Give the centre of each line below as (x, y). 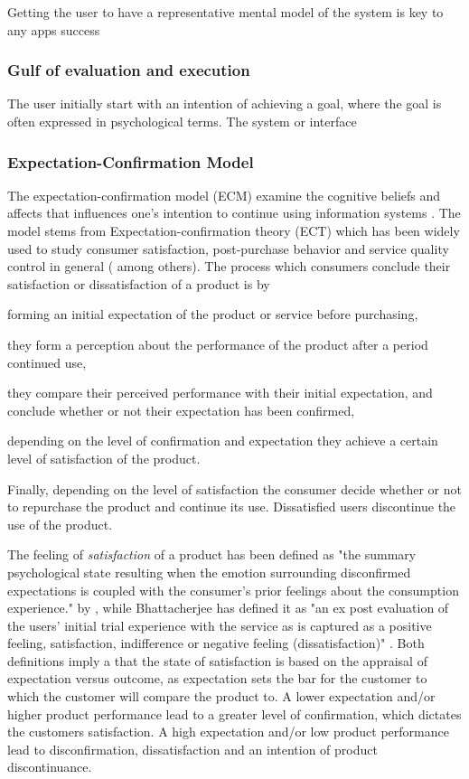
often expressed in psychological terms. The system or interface (182, 121)
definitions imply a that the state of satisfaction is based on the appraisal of (217, 660)
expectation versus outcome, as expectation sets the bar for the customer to (217, 678)
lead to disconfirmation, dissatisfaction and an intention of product (192, 749)
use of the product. (60, 524)
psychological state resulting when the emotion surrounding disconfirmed (209, 572)
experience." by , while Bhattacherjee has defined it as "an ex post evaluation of (228, 608)
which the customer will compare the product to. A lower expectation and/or (221, 696)
